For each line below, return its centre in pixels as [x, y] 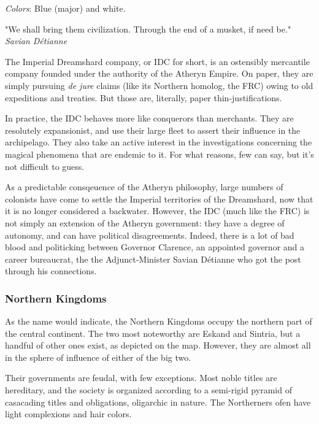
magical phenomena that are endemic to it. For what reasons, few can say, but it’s [159, 154]
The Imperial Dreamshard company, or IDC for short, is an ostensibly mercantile [157, 61]
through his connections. [51, 271]
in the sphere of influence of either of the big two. [98, 357]
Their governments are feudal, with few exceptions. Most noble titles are [141, 378]
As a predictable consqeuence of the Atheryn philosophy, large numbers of [144, 187]
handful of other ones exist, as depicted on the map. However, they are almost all [158, 345]
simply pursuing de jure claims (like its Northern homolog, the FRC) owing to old [159, 85]
